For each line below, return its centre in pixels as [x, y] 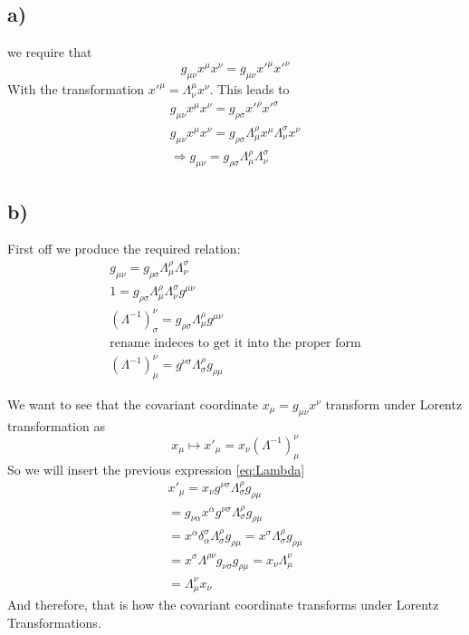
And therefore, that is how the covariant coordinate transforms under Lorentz [223, 605]
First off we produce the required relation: [124, 249]
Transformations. [54, 622]
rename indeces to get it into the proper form [235, 343]
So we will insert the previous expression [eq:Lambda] [156, 469]
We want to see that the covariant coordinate [133, 404]
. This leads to [249, 89]
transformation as [56, 425]
